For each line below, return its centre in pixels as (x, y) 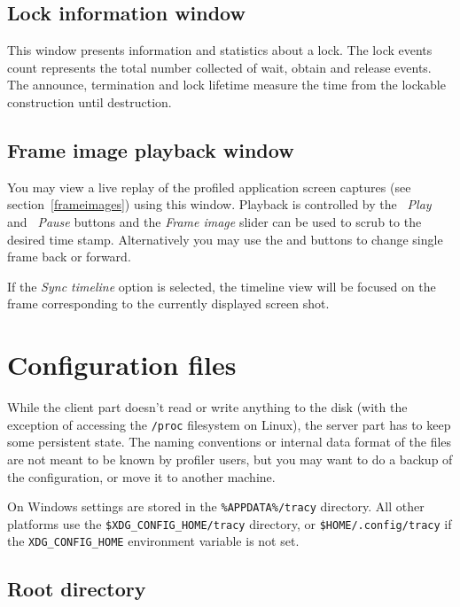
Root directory (77, 589)
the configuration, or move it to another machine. (141, 476)
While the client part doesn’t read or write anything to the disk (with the (207, 407)
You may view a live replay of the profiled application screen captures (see (209, 187)
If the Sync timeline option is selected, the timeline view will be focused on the (222, 286)
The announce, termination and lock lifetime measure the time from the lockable (226, 85)
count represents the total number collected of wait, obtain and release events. (219, 67)
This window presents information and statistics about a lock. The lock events (220, 50)
